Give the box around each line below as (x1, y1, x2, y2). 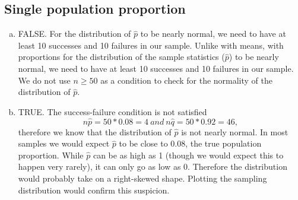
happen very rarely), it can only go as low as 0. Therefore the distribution (18, 160, 287, 173)
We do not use (18, 74, 71, 86)
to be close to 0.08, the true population (119, 137, 262, 150)
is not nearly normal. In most (181, 125, 289, 138)
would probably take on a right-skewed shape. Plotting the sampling (18, 172, 267, 184)
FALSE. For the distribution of (18, 27, 131, 40)
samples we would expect (18, 137, 110, 150)
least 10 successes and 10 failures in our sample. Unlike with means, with (18, 39, 284, 51)
